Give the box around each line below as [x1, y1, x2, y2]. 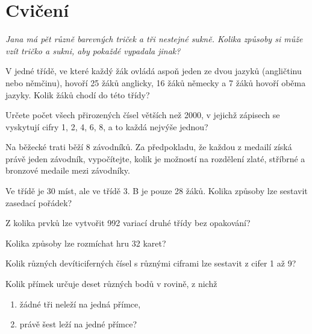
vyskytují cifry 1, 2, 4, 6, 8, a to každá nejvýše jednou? [5, 120, 208, 133]
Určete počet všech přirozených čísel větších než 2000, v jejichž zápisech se [5, 109, 280, 121]
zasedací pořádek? [5, 196, 72, 209]
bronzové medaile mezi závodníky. [5, 164, 130, 177]
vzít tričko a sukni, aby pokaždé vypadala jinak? [5, 44, 181, 57]
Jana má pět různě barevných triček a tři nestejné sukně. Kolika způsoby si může [5, 33, 303, 45]
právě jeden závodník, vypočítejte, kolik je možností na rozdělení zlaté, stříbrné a [5, 152, 305, 165]
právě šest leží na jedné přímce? [19, 318, 137, 330]
